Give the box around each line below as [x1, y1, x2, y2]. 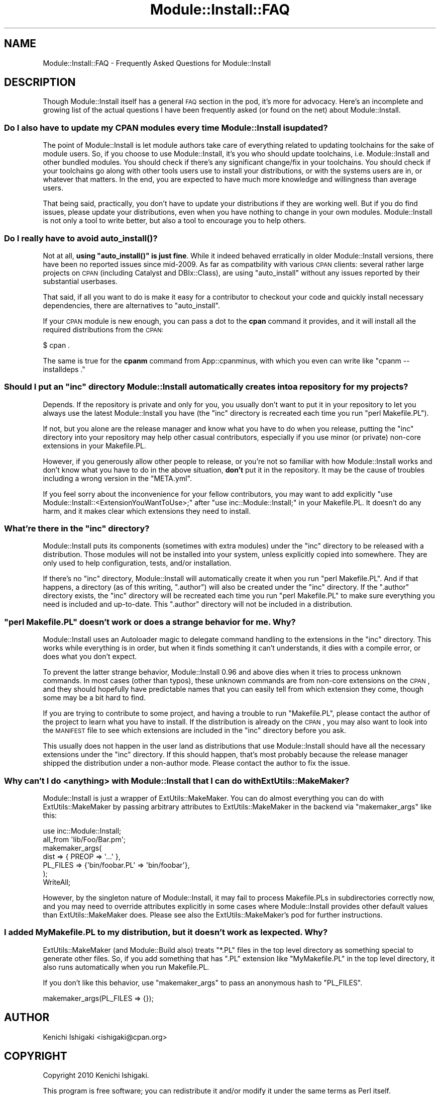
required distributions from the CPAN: [43, 325, 164, 334]
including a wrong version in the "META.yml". [43, 474, 192, 483]
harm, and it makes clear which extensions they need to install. [43, 506, 251, 515]
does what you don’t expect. [43, 652, 137, 661]
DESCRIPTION [4, 76, 76, 89]
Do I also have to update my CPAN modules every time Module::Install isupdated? [4, 122, 328, 133]
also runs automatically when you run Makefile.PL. [43, 962, 209, 971]
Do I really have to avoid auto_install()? [4, 233, 158, 243]
